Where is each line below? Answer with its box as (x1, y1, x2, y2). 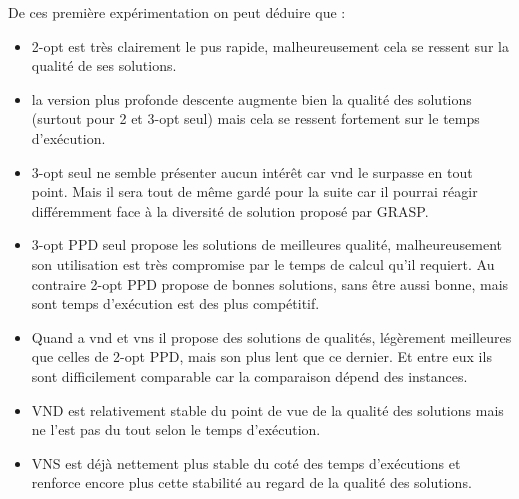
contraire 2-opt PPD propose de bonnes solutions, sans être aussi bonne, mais (31, 273, 509, 294)
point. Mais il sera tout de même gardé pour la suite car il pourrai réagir (31, 181, 478, 202)
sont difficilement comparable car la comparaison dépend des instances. (31, 365, 468, 386)
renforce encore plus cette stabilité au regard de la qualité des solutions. (31, 472, 472, 493)
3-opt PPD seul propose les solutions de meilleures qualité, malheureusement (31, 234, 503, 255)
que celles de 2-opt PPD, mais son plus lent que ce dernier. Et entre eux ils (31, 346, 492, 367)
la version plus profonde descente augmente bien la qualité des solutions (31, 88, 472, 109)
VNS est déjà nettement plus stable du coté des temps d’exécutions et (31, 452, 461, 473)
